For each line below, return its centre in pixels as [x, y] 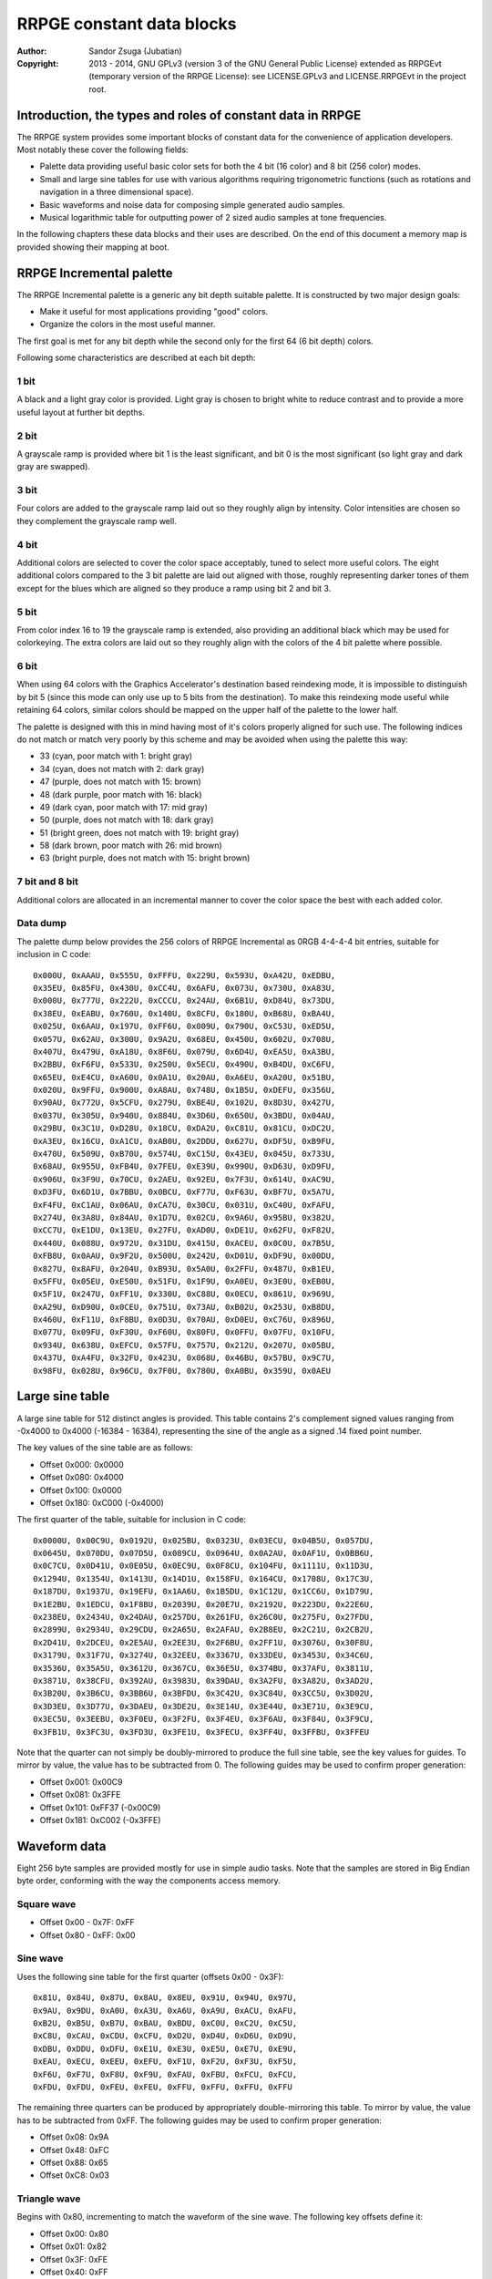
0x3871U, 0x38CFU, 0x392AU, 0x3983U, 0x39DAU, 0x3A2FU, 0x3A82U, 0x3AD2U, [204, 1681]
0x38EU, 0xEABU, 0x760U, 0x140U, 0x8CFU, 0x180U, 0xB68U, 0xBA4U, [184, 1013]
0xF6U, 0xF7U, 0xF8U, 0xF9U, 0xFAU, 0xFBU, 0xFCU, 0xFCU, [165, 2074]
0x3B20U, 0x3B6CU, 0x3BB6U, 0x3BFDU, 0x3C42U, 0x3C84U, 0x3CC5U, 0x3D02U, [204, 1694]
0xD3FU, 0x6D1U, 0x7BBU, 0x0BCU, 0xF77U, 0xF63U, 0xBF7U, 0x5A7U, [184, 1192]
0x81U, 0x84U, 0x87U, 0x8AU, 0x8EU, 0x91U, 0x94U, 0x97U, [165, 1998]
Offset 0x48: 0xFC [74, 2150]
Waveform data [61, 1846]
